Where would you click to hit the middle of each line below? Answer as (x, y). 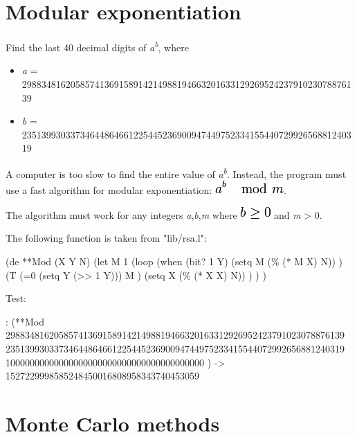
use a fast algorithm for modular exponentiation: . (146, 190)
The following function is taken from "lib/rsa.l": (106, 238)
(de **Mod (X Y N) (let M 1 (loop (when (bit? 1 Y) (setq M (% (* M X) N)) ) (174, 261)
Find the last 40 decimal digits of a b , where (97, 46)
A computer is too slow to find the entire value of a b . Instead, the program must (176, 172)
